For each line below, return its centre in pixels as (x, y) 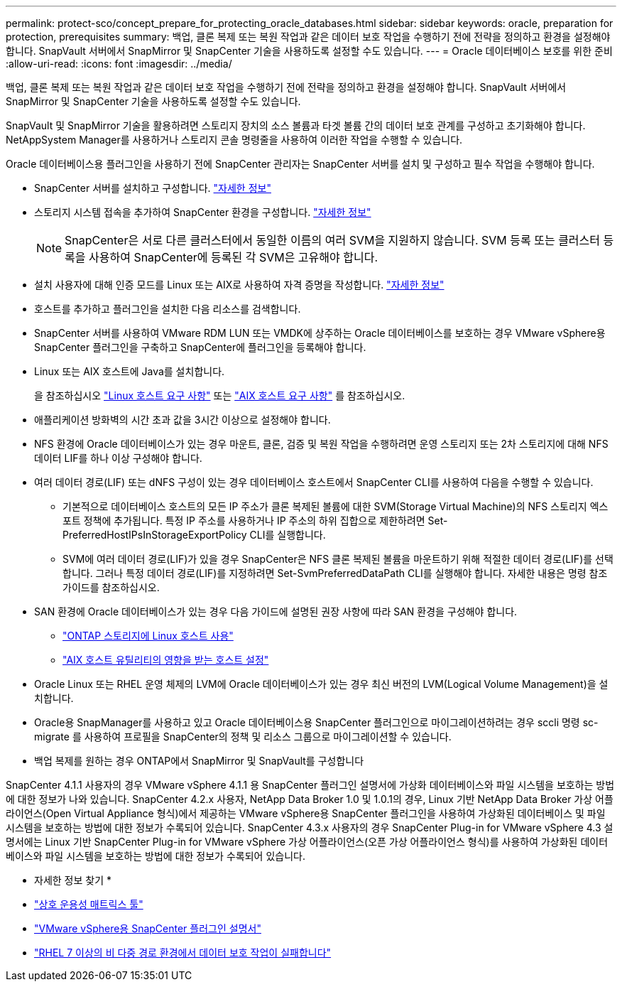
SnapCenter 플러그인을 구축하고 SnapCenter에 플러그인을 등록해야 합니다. (200, 347)
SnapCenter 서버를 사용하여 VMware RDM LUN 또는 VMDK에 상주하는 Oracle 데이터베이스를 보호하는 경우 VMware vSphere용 (320, 333)
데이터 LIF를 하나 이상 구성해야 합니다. (118, 458)
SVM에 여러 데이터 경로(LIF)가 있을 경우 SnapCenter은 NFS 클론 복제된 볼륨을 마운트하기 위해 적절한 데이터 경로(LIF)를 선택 (338, 559)
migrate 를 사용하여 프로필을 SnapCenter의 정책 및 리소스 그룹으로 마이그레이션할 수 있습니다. (243, 737)
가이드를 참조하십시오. (111, 587)
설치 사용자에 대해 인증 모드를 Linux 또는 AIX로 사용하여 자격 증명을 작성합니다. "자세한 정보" (239, 285)
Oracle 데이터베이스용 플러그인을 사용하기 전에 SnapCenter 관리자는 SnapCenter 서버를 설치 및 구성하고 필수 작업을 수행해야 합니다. (300, 164)
